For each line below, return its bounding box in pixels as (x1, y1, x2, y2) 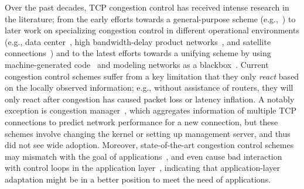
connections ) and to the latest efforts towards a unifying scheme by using (5, 47, 271, 59)
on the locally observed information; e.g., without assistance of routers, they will (5, 81, 293, 94)
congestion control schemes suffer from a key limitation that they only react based (5, 70, 299, 82)
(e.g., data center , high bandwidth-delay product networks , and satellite (5, 35, 271, 47)
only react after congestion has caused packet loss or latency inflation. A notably (5, 92, 295, 105)
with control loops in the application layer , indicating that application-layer (5, 161, 281, 174)
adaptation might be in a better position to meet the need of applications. (5, 173, 271, 185)
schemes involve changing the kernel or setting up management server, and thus (5, 127, 291, 139)
